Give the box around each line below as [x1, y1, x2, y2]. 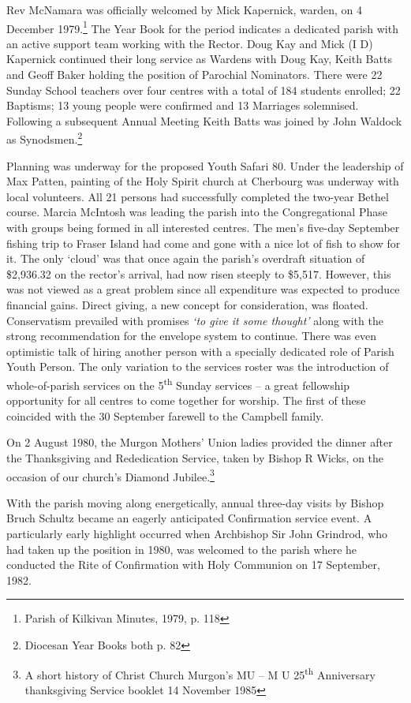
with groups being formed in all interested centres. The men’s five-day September [6, 219, 400, 236]
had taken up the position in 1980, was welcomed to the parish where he [6, 540, 357, 557]
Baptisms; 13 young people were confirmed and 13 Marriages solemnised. [6, 97, 359, 114]
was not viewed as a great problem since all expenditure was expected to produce [6, 281, 400, 297]
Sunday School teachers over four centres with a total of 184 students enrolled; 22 [6, 81, 401, 98]
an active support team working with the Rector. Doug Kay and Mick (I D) [6, 35, 373, 51]
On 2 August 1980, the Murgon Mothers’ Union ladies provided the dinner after [6, 434, 393, 451]
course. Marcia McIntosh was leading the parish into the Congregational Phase [6, 204, 387, 220]
